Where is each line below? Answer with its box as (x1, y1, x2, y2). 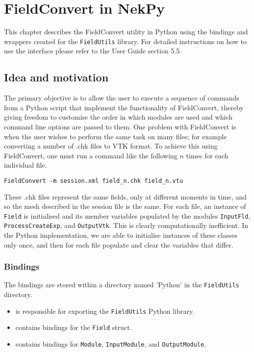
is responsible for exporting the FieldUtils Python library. (15, 305, 195, 316)
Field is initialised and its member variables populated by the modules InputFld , (4, 210, 251, 221)
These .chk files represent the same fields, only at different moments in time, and (4, 191, 247, 201)
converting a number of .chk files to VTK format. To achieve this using (4, 141, 218, 151)
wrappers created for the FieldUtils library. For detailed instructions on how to (4, 36, 247, 46)
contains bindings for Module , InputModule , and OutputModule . (15, 339, 206, 349)
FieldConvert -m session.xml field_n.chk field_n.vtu (4, 177, 183, 184)
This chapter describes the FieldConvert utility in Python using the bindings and (4, 26, 248, 37)
